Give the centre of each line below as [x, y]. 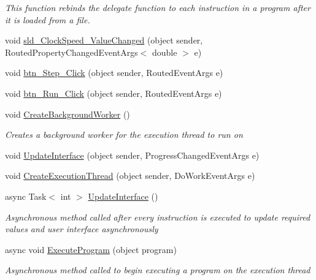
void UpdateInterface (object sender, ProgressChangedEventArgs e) [132, 155]
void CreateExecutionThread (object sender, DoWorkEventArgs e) [130, 176]
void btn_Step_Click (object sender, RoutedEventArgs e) [114, 73]
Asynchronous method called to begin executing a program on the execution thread [158, 270]
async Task [26, 196]
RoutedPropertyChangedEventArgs [71, 52]
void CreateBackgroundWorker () [67, 114]
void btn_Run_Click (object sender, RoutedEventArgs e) [114, 93]
